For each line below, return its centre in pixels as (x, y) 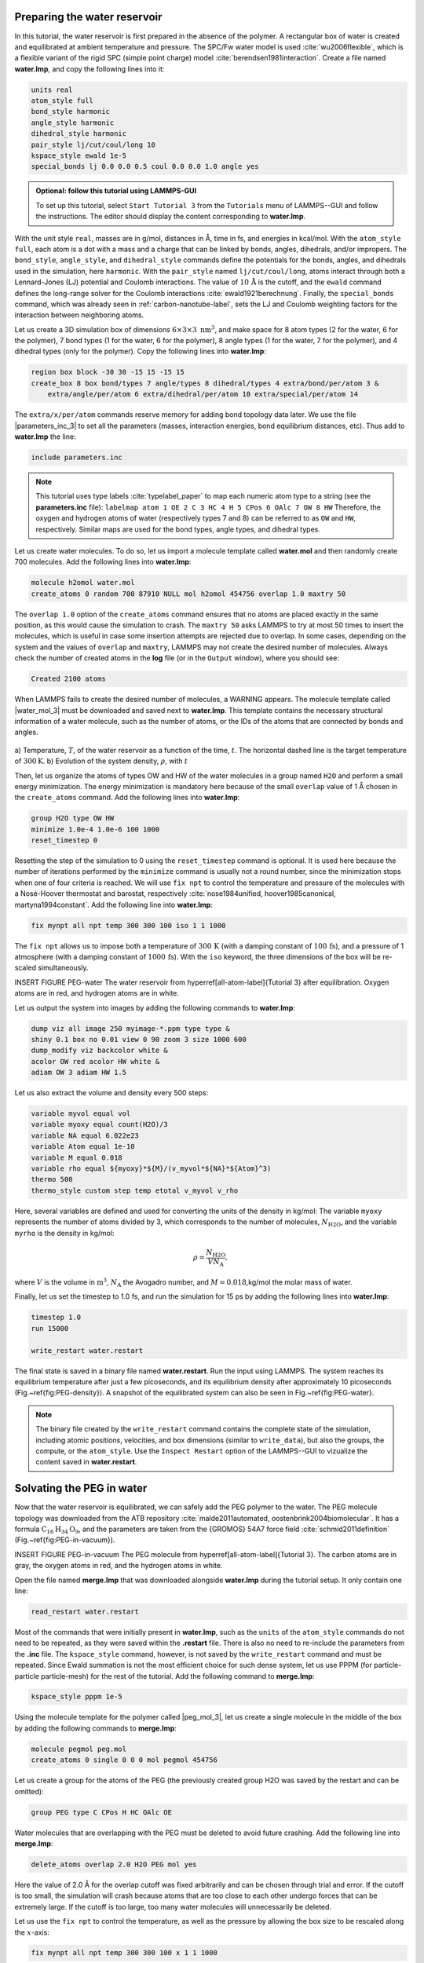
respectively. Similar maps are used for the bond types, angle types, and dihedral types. (178, 529)
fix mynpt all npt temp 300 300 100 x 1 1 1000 (124, 1953)
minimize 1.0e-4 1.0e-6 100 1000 (95, 829)
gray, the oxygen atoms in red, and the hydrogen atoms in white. (119, 1566)
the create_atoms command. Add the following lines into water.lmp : (127, 798)
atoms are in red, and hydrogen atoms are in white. (97, 993)
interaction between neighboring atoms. (79, 315)
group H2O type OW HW (73, 818)
